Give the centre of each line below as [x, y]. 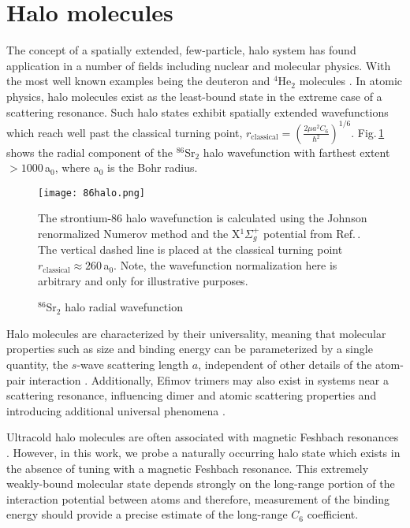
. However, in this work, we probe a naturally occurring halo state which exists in [203, 453]
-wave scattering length [133, 364]
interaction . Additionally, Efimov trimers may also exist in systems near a [209, 379]
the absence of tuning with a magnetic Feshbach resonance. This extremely [188, 468]
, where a [77, 167]
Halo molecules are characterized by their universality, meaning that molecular [196, 333]
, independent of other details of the [285, 364]
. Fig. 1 [368, 132]
